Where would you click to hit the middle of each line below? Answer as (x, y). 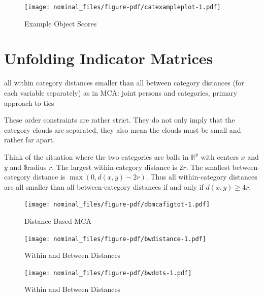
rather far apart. (30, 140)
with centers (220, 156)
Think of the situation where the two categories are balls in (96, 156)
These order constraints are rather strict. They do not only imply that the (120, 120)
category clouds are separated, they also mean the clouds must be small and (123, 129)
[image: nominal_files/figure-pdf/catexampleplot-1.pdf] (123, 7)
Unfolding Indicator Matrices (109, 58)
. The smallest (208, 167)
